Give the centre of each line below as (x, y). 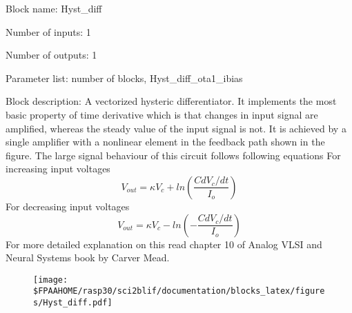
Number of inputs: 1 (48, 31)
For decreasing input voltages (68, 206)
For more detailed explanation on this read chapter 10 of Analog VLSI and (164, 244)
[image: (51, 280)
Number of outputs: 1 (51, 55)
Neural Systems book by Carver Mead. (88, 258)
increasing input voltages (58, 169)
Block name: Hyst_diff (54, 8)
